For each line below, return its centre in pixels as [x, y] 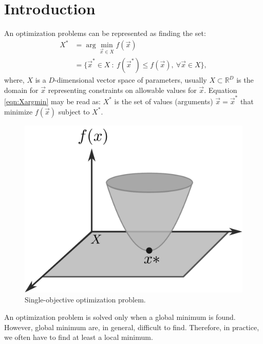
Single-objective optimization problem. [85, 300]
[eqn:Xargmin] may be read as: [53, 101]
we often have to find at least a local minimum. [79, 337]
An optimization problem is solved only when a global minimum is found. [120, 317]
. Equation [221, 90]
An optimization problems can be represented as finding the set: [105, 33]
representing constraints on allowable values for [122, 90]
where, [14, 80]
